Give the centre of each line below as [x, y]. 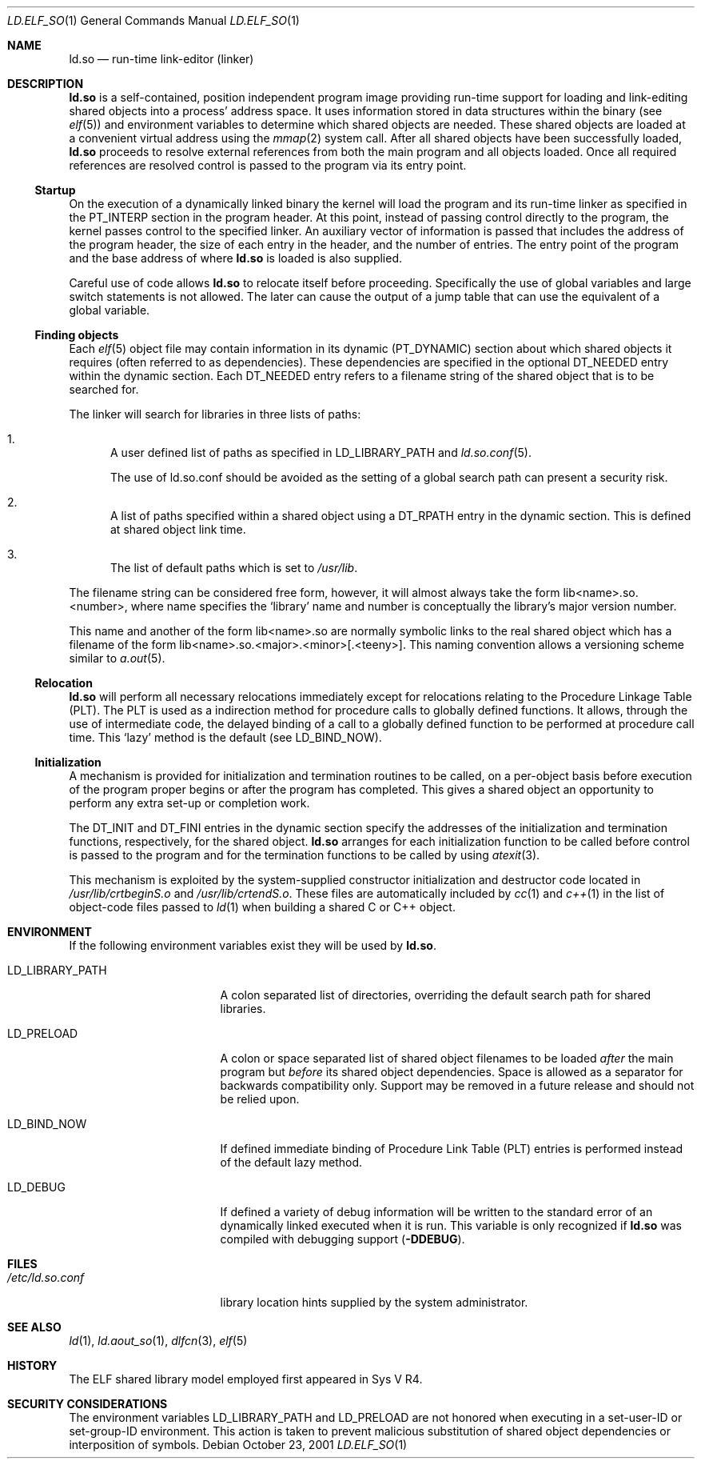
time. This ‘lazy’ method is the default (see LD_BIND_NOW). [225, 737]
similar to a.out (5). [117, 658]
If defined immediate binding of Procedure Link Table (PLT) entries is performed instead [452, 1149]
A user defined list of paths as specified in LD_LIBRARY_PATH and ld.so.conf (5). [321, 452]
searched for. [104, 389]
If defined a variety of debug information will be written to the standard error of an [436, 1212]
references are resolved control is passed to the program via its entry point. [268, 165]
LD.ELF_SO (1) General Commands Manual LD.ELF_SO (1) [153, 20]
